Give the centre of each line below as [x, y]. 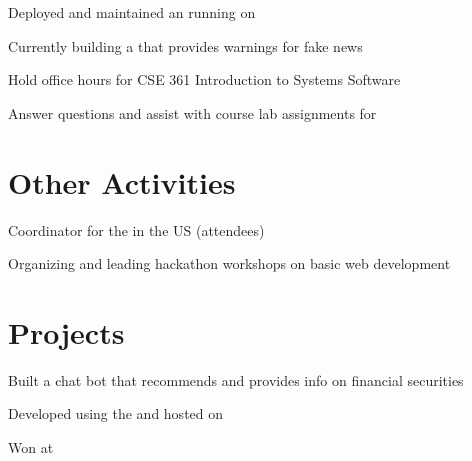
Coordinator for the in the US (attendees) [136, 229]
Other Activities [122, 181]
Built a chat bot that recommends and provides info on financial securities [236, 379]
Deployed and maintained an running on [132, 12]
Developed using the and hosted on [116, 413]
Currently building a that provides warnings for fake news [185, 45]
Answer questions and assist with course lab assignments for [192, 112]
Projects [66, 331]
